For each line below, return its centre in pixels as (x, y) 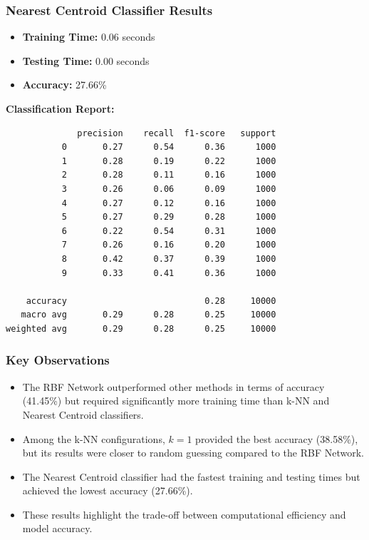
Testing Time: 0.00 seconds (86, 60)
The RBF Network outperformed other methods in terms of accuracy (173, 386)
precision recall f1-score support (177, 133)
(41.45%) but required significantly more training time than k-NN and (176, 401)
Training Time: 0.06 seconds (89, 37)
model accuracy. (57, 528)
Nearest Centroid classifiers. (83, 414)
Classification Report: (60, 108)
